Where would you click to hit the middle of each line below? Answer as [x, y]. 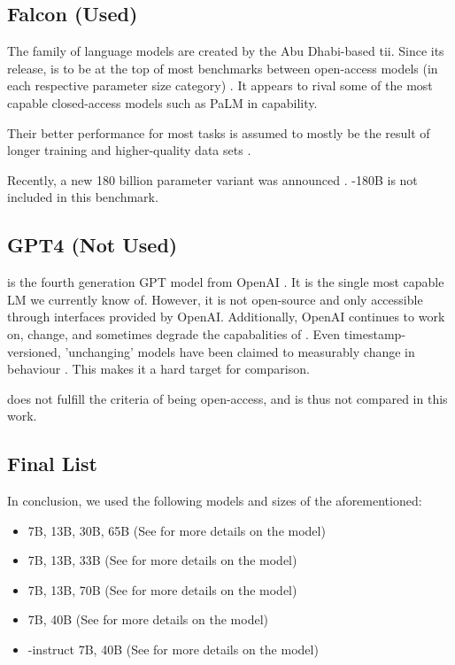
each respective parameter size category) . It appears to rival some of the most [220, 85]
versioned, [34, 351]
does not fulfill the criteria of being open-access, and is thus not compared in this [227, 398]
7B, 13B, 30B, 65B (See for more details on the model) [177, 530]
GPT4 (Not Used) [93, 245]
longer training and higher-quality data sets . [129, 150]
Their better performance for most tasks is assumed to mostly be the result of [219, 132]
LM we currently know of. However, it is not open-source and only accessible [215, 299]
